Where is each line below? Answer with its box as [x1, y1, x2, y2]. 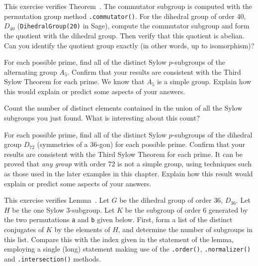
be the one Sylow [12, 204, 64, 215]
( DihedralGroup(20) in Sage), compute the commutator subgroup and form [17, 20, 250, 31]
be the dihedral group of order [119, 195, 212, 205]
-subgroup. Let [70, 204, 115, 215]
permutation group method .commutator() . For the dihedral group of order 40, [4, 10, 246, 21]
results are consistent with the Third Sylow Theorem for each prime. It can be [4, 148, 243, 159]
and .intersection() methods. [4, 253, 101, 264]
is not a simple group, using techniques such [117, 158, 252, 169]
